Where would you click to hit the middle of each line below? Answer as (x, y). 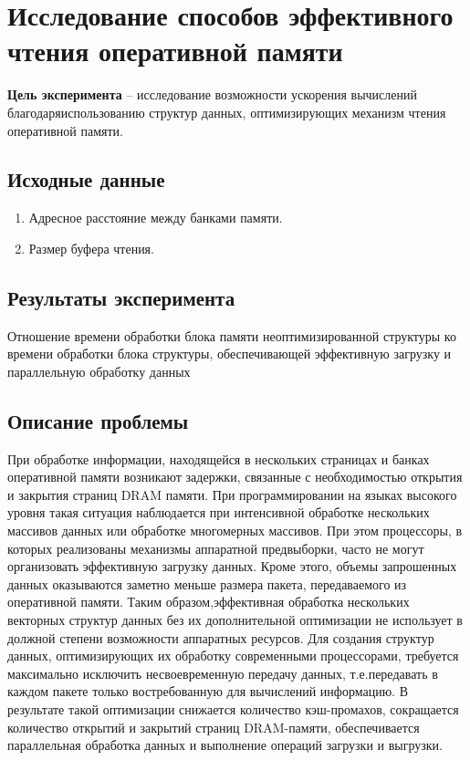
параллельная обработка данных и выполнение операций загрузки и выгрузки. (225, 745)
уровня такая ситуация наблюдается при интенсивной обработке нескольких (219, 512)
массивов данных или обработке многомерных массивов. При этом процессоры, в (235, 531)
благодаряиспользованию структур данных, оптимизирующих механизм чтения (227, 112)
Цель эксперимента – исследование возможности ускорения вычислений (212, 94)
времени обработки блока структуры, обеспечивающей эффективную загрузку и (230, 354)
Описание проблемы (98, 420)
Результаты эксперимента (121, 297)
